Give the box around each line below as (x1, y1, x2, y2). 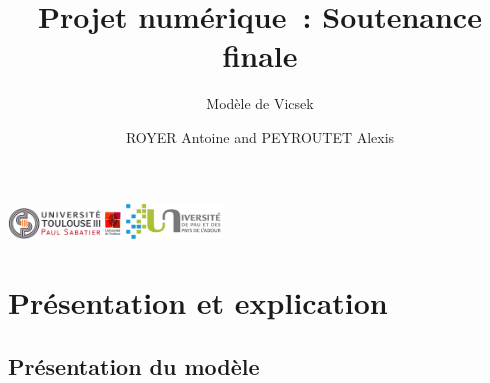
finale (222, 35, 298, 76)
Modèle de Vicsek (206, 93, 314, 114)
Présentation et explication (8, 282, 388, 323)
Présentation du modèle (8, 350, 260, 381)
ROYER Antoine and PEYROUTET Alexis (125, 126, 395, 147)
